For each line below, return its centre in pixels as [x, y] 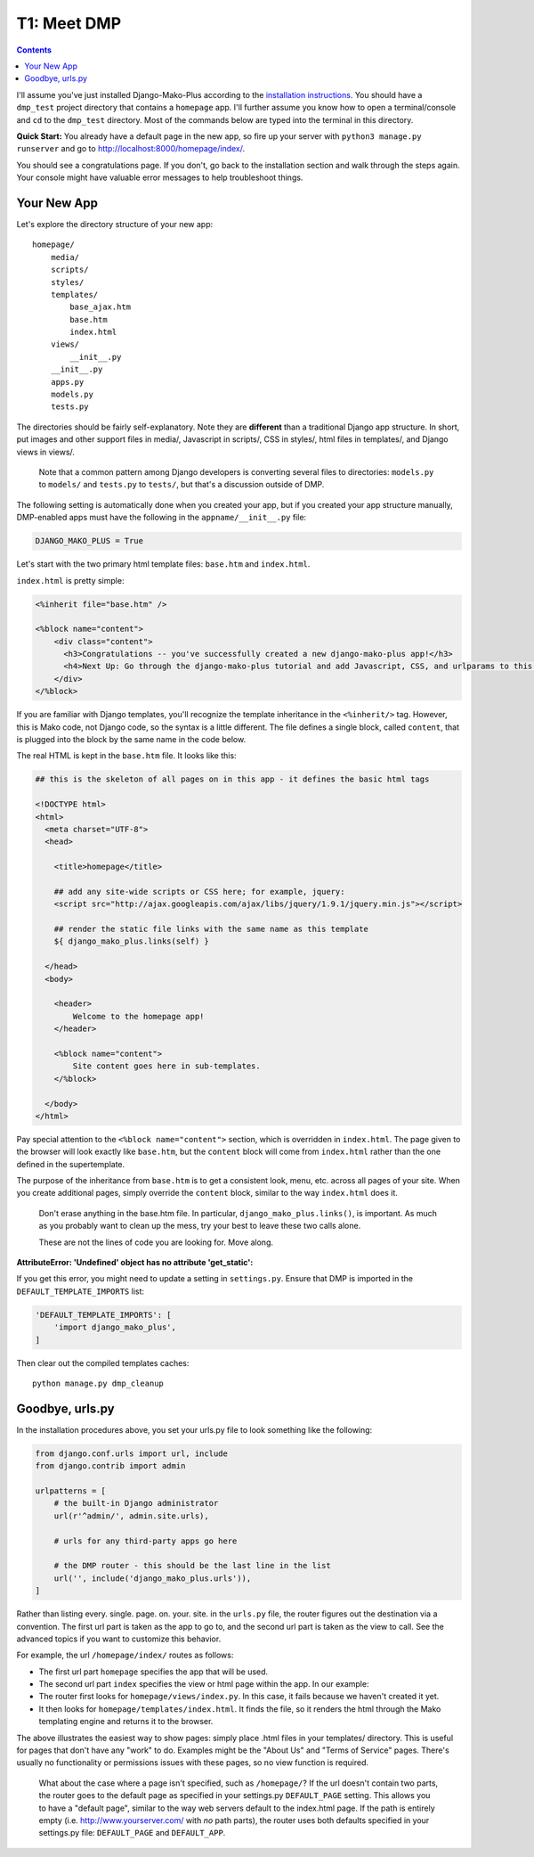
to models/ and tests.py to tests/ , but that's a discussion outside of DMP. [182, 485]
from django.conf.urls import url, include [132, 1453]
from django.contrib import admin [110, 1466]
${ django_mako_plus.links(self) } [131, 941]
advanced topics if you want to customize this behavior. [119, 1639]
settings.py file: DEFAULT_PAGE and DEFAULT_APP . [132, 1833]
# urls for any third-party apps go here [146, 1541]
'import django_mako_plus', [115, 1327]
